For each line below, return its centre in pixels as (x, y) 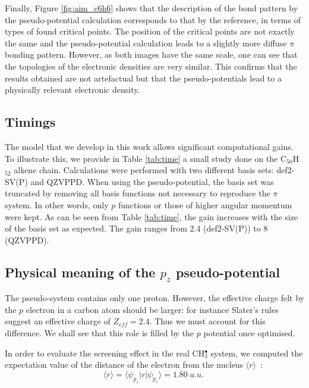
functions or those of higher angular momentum (205, 204)
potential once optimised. (249, 333)
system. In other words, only (57, 204)
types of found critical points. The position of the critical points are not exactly (150, 31)
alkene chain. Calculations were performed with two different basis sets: (144, 170)
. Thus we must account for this (207, 321)
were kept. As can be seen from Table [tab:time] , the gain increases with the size (152, 216)
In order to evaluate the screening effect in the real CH (105, 353)
